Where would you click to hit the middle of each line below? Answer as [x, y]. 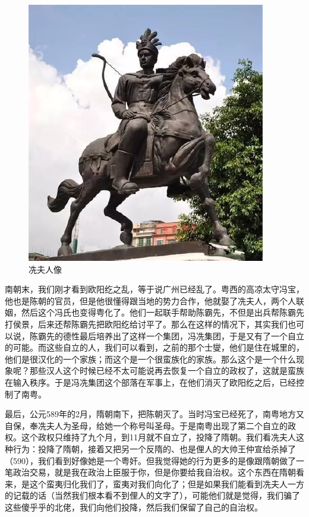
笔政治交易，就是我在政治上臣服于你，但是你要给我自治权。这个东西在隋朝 [150, 472]
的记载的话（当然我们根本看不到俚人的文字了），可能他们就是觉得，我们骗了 [152, 495]
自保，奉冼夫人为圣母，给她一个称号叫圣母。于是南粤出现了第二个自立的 [146, 425]
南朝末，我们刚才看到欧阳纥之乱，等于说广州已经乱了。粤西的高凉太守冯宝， [154, 289]
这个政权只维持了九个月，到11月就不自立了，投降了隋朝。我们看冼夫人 [158, 437]
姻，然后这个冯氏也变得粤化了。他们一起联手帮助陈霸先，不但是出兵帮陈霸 [150, 312]
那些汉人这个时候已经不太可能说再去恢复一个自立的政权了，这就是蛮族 [167, 371]
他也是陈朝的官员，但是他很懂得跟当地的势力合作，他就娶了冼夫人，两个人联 [154, 300]
